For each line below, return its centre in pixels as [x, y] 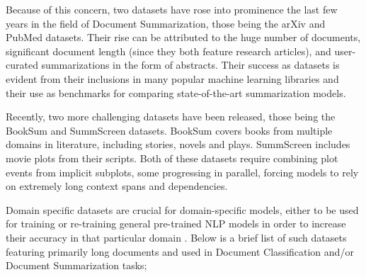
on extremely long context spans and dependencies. [117, 186]
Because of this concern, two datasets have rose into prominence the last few [172, 9]
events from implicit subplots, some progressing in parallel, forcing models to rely [182, 172]
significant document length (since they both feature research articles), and [168, 51]
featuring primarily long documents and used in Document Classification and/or [180, 251]
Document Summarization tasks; [76, 265]
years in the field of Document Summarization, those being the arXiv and [166, 23]
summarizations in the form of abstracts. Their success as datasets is [190, 65]
